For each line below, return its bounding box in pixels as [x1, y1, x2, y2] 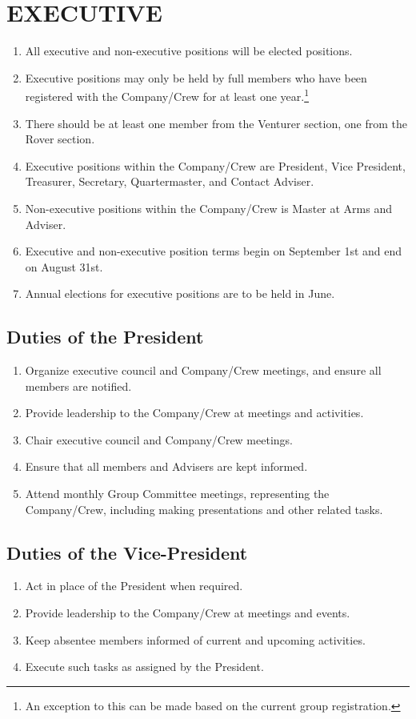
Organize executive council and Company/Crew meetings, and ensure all [25, 362, 382, 379]
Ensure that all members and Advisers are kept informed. [25, 458, 308, 475]
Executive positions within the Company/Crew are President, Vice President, [25, 157, 406, 174]
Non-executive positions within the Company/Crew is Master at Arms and [25, 199, 393, 216]
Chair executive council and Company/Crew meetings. [25, 431, 293, 448]
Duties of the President [6, 324, 204, 349]
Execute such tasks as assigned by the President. [25, 658, 264, 675]
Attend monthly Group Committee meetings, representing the [25, 485, 330, 502]
